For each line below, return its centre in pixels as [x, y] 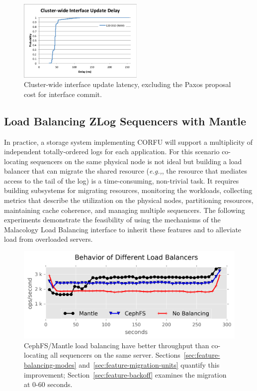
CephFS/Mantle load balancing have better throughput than [117, 345]
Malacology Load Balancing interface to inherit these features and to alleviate [123, 229]
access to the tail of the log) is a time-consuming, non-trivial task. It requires [122, 180]
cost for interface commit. [63, 94]
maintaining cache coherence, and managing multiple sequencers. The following [125, 210]
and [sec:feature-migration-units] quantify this [149, 364]
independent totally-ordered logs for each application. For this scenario [112, 151]
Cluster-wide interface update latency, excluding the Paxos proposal [128, 84]
